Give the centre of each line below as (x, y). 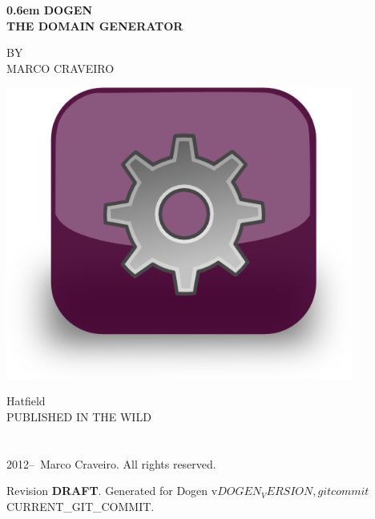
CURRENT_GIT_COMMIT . (81, 506)
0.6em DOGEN (50, 10)
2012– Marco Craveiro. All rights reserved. (111, 463)
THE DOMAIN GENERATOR (95, 25)
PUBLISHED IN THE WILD (79, 417)
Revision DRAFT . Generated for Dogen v (112, 491)
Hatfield (26, 401)
